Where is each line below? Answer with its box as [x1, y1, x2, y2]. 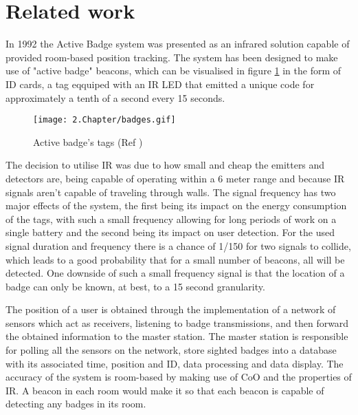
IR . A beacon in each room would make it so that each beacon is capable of [5, 383, 324, 397]
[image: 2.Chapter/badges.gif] [33, 115, 176, 125]
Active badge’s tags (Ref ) [33, 134, 143, 149]
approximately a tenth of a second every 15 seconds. [5, 90, 225, 105]
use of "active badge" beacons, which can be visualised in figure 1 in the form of [5, 63, 342, 78]
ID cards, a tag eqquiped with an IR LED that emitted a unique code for [5, 76, 315, 91]
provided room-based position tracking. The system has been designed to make [5, 50, 338, 64]
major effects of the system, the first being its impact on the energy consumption [5, 198, 347, 213]
